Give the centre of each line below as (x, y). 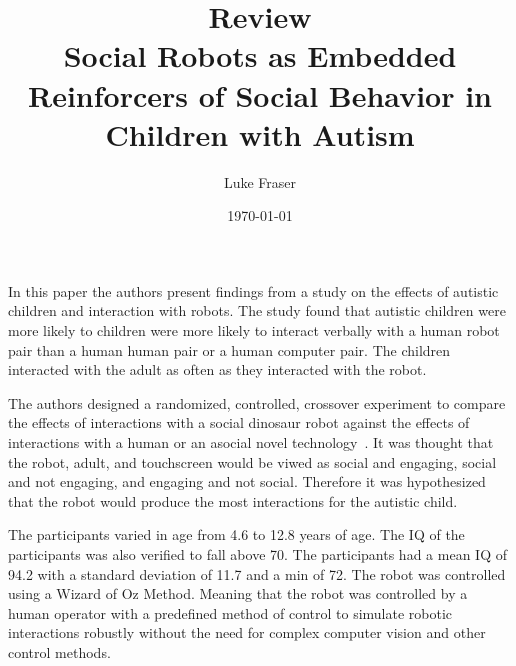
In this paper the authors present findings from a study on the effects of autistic (253, 290)
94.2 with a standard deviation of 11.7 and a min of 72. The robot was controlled (257, 573)
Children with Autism (260, 133)
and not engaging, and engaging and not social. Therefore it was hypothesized (247, 481)
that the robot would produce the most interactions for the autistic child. (233, 500)
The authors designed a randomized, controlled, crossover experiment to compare (257, 402)
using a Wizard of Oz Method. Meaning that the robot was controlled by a (238, 593)
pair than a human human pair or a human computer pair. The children (229, 349)
